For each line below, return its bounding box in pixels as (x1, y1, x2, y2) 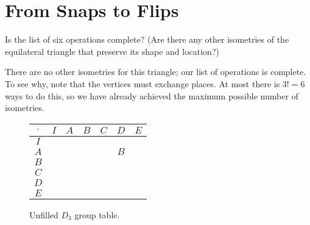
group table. (74, 208, 120, 221)
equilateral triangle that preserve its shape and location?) (5, 45, 219, 57)
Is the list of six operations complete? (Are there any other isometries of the (5, 33, 289, 46)
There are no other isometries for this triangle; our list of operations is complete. (5, 65, 306, 78)
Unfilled (29, 208, 58, 221)
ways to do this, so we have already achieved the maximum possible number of (5, 89, 298, 102)
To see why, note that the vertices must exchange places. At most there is (5, 77, 280, 90)
